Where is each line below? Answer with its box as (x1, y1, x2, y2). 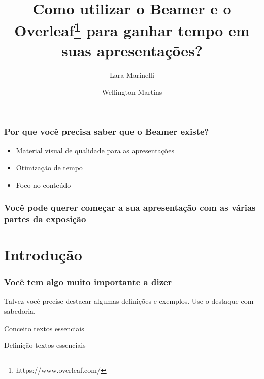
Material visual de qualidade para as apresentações (16, 145, 174, 156)
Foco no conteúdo (16, 179, 71, 190)
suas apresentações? (61, 40, 203, 61)
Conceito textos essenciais (4, 323, 84, 333)
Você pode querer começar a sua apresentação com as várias (4, 201, 256, 214)
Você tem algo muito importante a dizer (4, 276, 172, 288)
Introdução (4, 244, 82, 265)
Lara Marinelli (110, 69, 154, 80)
